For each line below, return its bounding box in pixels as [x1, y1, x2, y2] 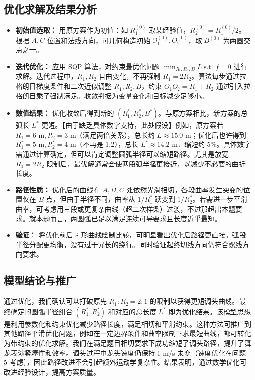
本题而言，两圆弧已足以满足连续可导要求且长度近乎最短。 [36, 213, 222, 223]
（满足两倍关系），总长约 [76, 129, 155, 140]
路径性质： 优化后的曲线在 [15, 184, 101, 194]
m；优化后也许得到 [185, 129, 246, 140]
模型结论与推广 [4, 273, 76, 288]
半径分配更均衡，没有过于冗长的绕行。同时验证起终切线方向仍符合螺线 [15, 239, 242, 249]
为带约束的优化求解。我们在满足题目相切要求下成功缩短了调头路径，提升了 [4, 337, 244, 348]
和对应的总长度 [108, 306, 156, 316]
